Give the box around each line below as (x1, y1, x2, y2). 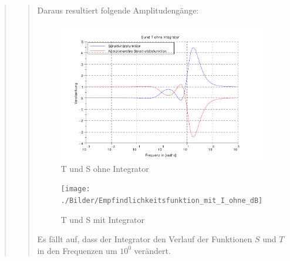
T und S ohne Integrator (60, 162, 149, 174)
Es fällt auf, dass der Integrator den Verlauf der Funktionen (37, 233, 252, 245)
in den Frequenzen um (37, 244, 117, 256)
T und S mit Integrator (60, 213, 145, 225)
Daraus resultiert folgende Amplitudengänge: (37, 4, 199, 16)
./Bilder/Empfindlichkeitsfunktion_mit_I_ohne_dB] (60, 196, 263, 205)
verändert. (134, 244, 171, 256)
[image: (60, 185, 90, 194)
